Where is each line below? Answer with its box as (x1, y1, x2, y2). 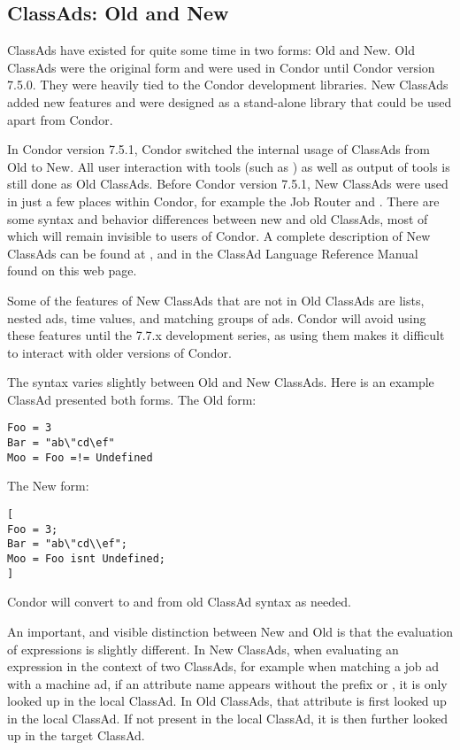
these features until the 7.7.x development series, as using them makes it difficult (7, 326, 445, 344)
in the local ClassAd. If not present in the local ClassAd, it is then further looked (7, 708, 448, 727)
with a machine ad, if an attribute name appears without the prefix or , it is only (7, 674, 448, 692)
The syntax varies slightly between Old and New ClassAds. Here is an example (7, 373, 434, 391)
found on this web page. (7, 261, 137, 280)
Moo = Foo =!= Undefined (7, 451, 153, 464)
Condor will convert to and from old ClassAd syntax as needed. (7, 592, 351, 611)
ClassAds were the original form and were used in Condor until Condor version (7, 58, 435, 76)
